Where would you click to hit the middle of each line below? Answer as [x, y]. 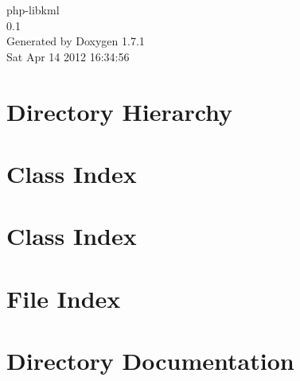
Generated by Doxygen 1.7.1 [76, 41]
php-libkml [33, 10]
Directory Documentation [150, 361]
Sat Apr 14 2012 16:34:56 [68, 56]
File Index [64, 298]
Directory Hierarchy [120, 111]
